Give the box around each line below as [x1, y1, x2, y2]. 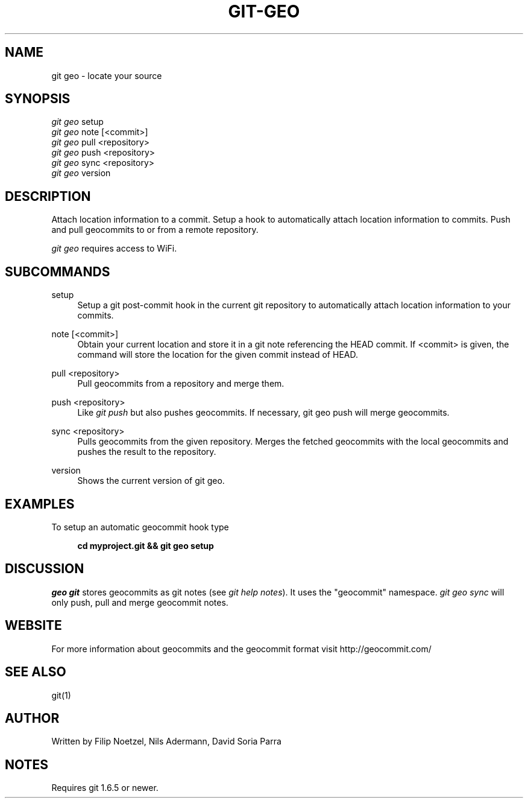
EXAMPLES [5, 496, 75, 512]
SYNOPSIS [5, 91, 71, 107]
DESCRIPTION [5, 188, 91, 204]
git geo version [51, 168, 111, 179]
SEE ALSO [5, 664, 66, 680]
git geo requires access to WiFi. [51, 243, 177, 254]
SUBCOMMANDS [5, 264, 110, 279]
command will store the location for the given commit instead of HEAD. [77, 349, 358, 360]
